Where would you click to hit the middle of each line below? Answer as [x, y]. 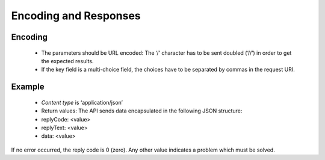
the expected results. [67, 61]
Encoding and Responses [76, 16]
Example [28, 87]
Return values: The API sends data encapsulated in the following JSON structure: [142, 111]
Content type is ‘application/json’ [82, 102]
